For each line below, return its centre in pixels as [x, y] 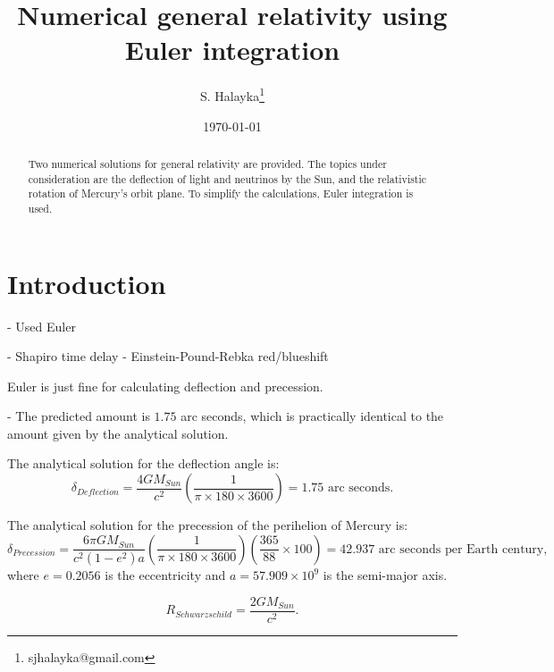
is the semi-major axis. [385, 575]
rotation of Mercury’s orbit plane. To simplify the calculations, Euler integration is [221, 193]
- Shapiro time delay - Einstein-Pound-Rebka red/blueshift [168, 356]
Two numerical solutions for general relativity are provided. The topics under [207, 163]
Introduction [87, 283]
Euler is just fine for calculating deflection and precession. [165, 386]
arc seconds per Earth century [461, 549]
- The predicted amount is [79, 416]
